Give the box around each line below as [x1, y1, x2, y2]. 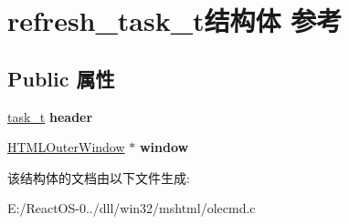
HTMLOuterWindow [7, 137, 125, 157]
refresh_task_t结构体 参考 [7, 2, 343, 39]
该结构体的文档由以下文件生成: [7, 168, 190, 187]
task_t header [7, 107, 93, 126]
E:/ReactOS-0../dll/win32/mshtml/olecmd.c [7, 199, 256, 218]
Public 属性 [7, 64, 115, 92]
